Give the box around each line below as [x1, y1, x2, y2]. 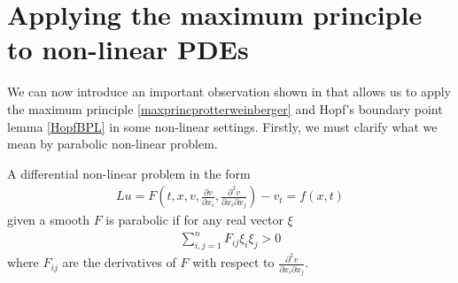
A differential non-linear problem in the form [7, 164, 251, 182]
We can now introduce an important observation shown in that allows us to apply [7, 82, 451, 101]
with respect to [192, 253, 275, 272]
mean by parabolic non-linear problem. [7, 134, 218, 153]
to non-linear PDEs [7, 31, 249, 67]
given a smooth [7, 210, 90, 229]
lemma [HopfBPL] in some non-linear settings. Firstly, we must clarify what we [7, 117, 438, 135]
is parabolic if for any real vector [105, 210, 283, 229]
